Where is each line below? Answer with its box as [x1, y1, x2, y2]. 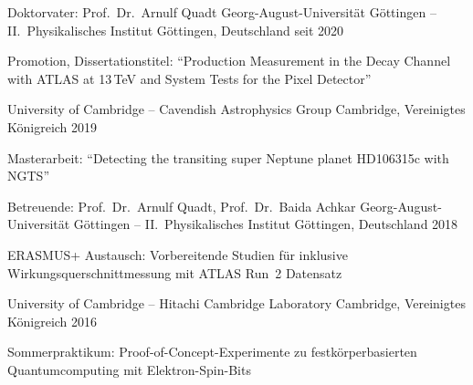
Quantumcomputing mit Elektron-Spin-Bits [7, 359, 251, 379]
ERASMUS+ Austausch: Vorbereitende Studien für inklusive [7, 245, 348, 264]
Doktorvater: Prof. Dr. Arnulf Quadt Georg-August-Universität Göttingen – [7, 3, 436, 21]
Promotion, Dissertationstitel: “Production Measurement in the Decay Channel [7, 51, 451, 70]
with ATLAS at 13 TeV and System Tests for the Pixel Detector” [7, 68, 372, 88]
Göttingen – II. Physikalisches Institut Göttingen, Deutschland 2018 [73, 214, 458, 234]
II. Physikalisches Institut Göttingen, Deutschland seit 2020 [7, 20, 344, 39]
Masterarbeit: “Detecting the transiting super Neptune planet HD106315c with [7, 148, 449, 167]
